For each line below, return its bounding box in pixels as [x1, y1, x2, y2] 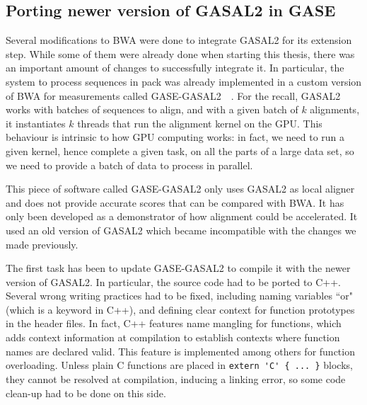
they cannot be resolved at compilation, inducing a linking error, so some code [6, 371, 346, 386]
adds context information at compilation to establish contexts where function [6, 330, 340, 345]
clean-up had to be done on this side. [6, 385, 166, 400]
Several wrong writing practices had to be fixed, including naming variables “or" [6, 288, 353, 303]
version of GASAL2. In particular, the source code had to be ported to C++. [6, 274, 341, 289]
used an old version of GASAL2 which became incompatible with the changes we [6, 222, 356, 237]
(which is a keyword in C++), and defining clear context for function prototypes [6, 302, 355, 316]
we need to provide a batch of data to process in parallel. [6, 157, 253, 172]
